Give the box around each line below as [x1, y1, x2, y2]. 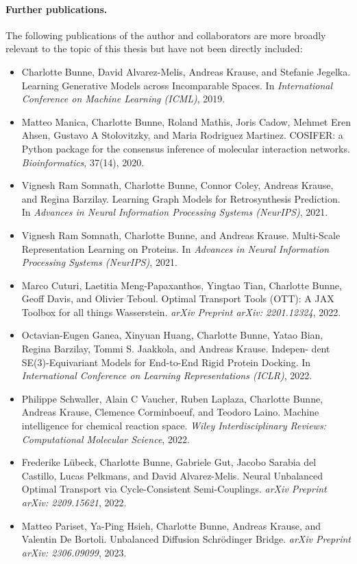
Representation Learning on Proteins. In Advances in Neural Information [21, 241, 330, 256]
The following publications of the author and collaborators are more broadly [5, 27, 326, 42]
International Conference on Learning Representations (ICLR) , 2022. [21, 368, 312, 383]
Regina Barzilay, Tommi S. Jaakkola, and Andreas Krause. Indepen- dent [21, 341, 330, 356]
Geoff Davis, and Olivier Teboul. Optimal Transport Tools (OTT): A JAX [21, 291, 334, 306]
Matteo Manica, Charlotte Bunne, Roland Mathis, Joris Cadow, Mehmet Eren [21, 114, 351, 128]
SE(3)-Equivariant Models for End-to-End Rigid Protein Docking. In [21, 354, 311, 369]
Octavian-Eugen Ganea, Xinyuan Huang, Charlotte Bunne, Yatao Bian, [21, 328, 323, 342]
